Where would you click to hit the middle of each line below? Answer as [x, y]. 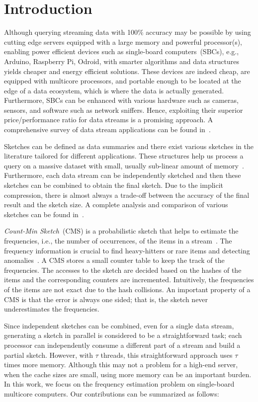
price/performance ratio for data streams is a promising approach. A [109, 120]
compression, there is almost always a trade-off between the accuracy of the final [127, 195]
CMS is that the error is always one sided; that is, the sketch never [106, 299]
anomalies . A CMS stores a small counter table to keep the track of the [114, 260]
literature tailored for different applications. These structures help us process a [124, 156]
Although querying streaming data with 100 [71, 32]
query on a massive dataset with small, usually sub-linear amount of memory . [124, 165]
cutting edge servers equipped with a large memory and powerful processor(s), [123, 41]
